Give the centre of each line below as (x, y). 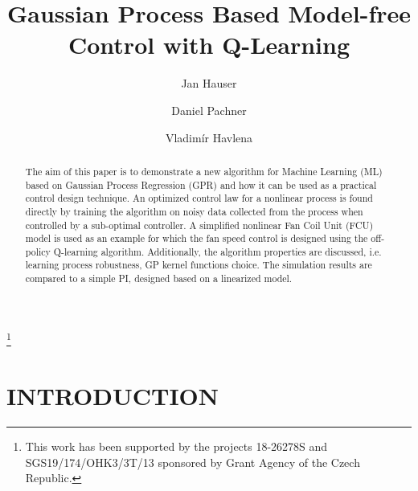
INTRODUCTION (113, 396)
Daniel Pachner (209, 110)
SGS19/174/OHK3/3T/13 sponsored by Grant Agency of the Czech (193, 462)
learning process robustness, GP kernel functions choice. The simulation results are (199, 265)
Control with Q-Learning (209, 45)
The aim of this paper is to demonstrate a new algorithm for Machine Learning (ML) (204, 171)
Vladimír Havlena (209, 137)
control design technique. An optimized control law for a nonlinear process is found (199, 198)
